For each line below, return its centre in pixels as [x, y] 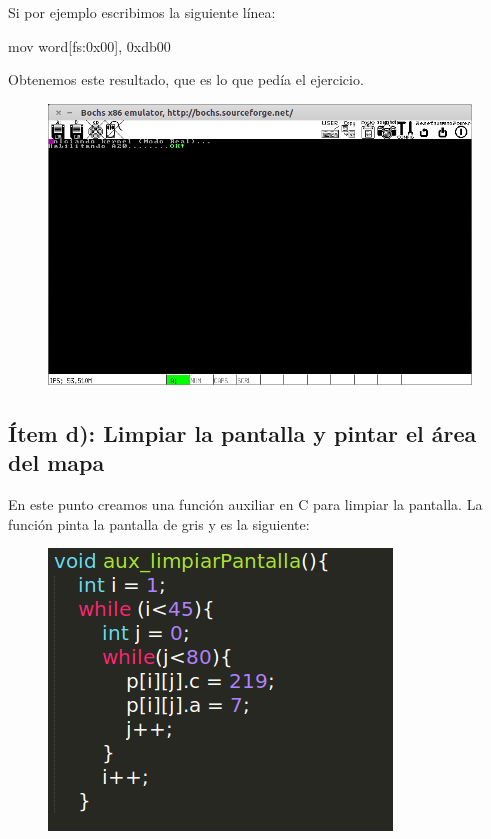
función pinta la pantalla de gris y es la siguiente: [159, 523]
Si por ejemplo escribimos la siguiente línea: [142, 12]
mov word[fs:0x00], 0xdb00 [89, 45]
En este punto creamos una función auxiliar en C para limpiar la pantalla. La [245, 504]
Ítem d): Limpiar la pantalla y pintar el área [242, 433]
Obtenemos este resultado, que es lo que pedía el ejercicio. [186, 79]
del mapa [56, 462]
